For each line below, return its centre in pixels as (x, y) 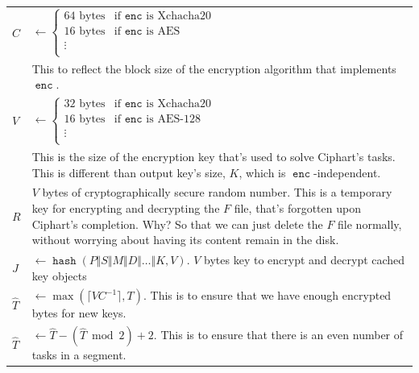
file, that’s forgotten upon (297, 207)
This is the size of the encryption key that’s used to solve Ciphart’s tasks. (214, 156)
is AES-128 (173, 120)
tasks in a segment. (79, 355)
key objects (59, 275)
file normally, (370, 224)
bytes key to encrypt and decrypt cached (305, 259)
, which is (262, 172)
